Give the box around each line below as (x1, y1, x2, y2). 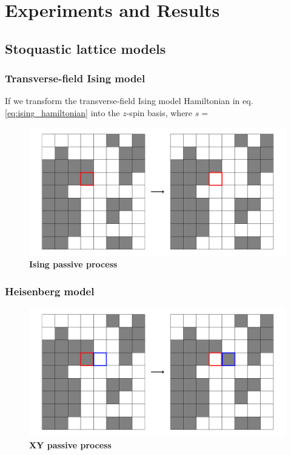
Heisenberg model (5, 283, 95, 298)
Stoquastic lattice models (5, 39, 166, 57)
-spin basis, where (126, 106, 193, 119)
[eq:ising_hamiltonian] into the (5, 106, 120, 119)
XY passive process (29, 438, 112, 451)
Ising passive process (29, 258, 118, 270)
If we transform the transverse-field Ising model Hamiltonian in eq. (5, 94, 253, 107)
